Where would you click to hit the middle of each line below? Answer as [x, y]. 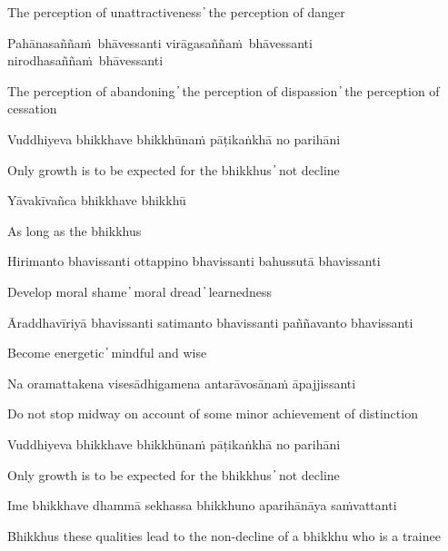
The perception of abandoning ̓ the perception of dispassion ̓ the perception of [224, 90]
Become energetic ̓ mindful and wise [107, 353]
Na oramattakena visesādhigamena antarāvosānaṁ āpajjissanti [182, 383]
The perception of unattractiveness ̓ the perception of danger [176, 12]
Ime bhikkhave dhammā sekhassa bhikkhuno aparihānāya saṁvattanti [202, 505]
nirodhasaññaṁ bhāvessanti [85, 60]
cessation [32, 108]
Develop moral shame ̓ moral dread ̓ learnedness [140, 291]
